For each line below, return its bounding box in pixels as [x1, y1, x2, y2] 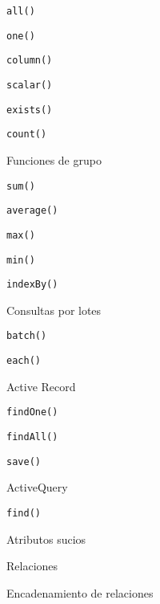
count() [6, 129, 47, 141]
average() [6, 205, 58, 217]
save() [6, 455, 41, 467]
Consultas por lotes [6, 301, 102, 318]
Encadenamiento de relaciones [6, 584, 154, 601]
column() [6, 55, 53, 67]
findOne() [6, 406, 58, 418]
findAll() [6, 431, 58, 443]
